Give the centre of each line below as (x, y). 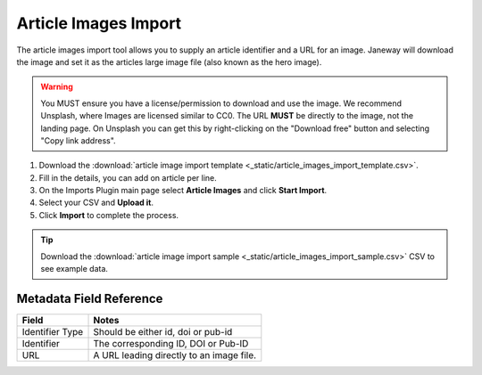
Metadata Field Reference (90, 298)
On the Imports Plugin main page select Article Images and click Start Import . (183, 191)
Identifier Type (53, 331)
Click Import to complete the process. (108, 215)
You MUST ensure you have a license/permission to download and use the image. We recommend (221, 103)
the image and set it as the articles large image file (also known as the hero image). (169, 61)
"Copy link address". (78, 140)
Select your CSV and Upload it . (96, 203)
